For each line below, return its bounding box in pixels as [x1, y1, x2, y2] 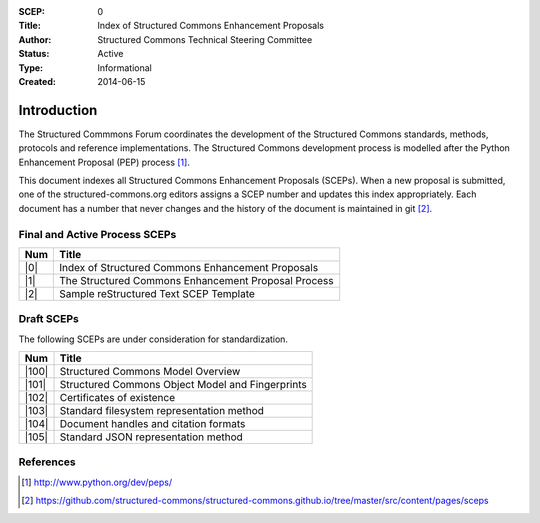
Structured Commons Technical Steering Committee [97, 33, 313, 45]
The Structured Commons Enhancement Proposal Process [58, 273, 334, 287]
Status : [18, 48, 50, 60]
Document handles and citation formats [59, 417, 246, 431]
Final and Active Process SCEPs [18, 227, 177, 241]
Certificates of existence [59, 391, 175, 405]
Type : [18, 61, 44, 74]
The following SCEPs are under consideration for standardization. [18, 333, 289, 345]
